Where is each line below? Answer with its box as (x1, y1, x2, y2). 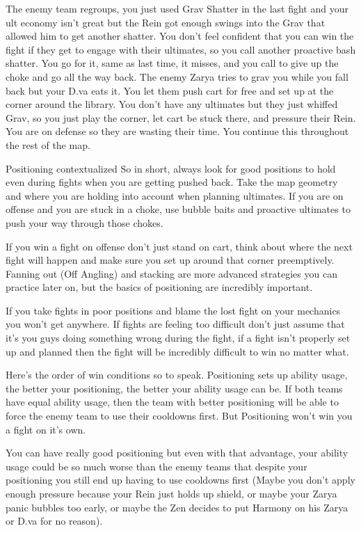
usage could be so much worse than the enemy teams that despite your (6, 459, 307, 473)
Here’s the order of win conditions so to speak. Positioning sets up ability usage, (6, 367, 348, 382)
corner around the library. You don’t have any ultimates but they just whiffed (6, 97, 338, 111)
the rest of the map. (6, 137, 90, 152)
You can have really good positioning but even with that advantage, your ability (6, 445, 348, 460)
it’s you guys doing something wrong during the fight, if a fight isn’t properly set (6, 331, 351, 345)
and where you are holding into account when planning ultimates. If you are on (6, 188, 344, 202)
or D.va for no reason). (6, 514, 103, 528)
